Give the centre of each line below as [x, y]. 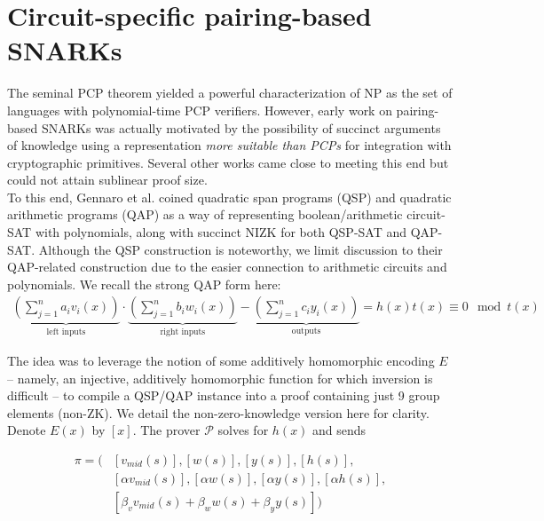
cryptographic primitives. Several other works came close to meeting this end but [228, 162]
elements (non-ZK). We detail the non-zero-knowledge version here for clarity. [218, 412]
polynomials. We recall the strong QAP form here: [144, 284]
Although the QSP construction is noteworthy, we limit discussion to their [240, 249]
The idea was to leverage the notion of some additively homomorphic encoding [221, 360]
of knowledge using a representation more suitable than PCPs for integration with [229, 145]
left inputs [66, 332]
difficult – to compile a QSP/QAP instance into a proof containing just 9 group [224, 395]
